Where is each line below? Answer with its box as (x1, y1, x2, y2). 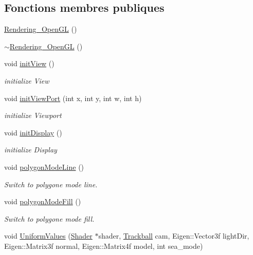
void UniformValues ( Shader (4, 230, 93, 241)
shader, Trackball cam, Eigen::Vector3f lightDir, (98, 230, 249, 241)
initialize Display (4, 144, 57, 155)
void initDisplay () (4, 127, 62, 138)
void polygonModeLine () (4, 161, 84, 172)
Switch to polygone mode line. (4, 179, 98, 189)
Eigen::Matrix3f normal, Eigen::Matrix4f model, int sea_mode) (4, 240, 203, 251)
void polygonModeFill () (4, 196, 81, 207)
